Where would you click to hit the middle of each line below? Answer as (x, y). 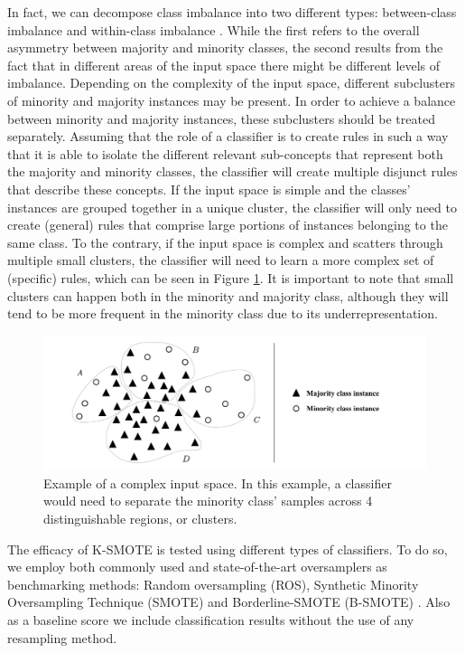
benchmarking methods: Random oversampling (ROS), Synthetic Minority (213, 584)
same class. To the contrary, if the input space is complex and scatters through (225, 242)
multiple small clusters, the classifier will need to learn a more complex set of (221, 260)
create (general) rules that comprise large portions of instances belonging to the (228, 225)
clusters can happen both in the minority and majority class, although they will (228, 295)
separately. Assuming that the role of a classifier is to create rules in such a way (228, 136)
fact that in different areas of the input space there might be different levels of (224, 65)
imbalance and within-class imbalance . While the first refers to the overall (214, 29)
